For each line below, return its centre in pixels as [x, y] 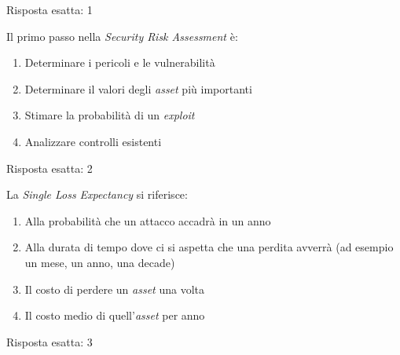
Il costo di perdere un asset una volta [114, 289]
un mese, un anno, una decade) [100, 262]
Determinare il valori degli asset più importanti [138, 88]
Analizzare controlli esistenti [93, 141]
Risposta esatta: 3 [50, 341]
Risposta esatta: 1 [50, 9]
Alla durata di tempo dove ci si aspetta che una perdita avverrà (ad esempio [209, 247]
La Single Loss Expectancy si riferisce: [97, 194]
